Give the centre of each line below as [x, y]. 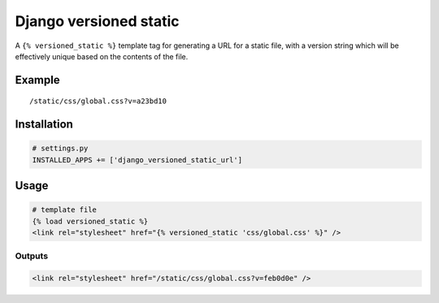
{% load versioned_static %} [90, 221]
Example [37, 80]
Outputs [32, 256]
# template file [65, 210]
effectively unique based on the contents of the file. [102, 56]
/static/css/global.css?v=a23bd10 [98, 101]
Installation [44, 125]
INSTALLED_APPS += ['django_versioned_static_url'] [137, 160]
